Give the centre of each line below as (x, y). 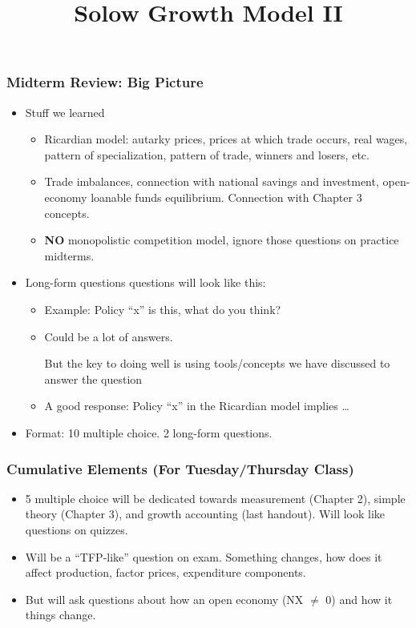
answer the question (93, 378)
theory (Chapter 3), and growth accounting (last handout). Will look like (205, 514)
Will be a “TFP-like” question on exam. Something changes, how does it (204, 556)
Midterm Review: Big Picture (105, 82)
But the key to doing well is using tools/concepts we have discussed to (217, 363)
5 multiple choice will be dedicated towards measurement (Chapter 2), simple (215, 498)
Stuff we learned (65, 112)
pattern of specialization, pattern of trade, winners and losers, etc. (207, 154)
